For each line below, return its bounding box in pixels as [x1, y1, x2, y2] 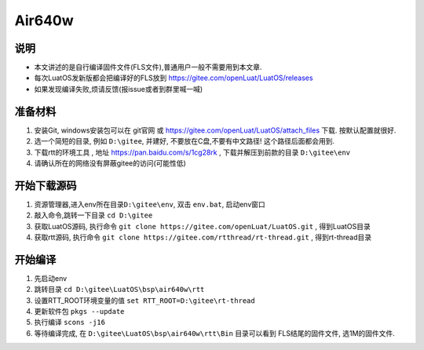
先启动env [34, 273, 68, 283]
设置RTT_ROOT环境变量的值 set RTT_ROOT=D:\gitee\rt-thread [34, 295, 255, 305]
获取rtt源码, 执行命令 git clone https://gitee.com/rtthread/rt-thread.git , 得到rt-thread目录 [34, 232, 372, 242]
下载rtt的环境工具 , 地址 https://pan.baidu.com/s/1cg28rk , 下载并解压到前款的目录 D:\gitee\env [34, 148, 351, 157]
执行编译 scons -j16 [34, 318, 106, 327]
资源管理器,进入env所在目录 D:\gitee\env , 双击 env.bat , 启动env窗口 [34, 199, 266, 209]
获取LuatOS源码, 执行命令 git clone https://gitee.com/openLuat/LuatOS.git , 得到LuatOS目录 [34, 221, 371, 231]
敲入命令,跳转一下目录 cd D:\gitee [34, 210, 153, 220]
